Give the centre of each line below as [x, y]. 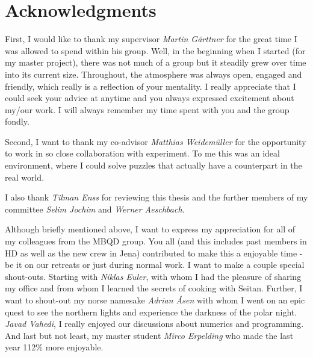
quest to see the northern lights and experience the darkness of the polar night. [151, 312]
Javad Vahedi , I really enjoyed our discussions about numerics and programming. [154, 324]
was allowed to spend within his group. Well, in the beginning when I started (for [155, 50]
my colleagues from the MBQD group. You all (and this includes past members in [156, 241]
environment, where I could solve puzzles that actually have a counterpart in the [153, 165]
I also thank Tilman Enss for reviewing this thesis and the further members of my [156, 197]
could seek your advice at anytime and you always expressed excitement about [150, 98]
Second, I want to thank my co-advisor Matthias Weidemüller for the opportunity [156, 141]
